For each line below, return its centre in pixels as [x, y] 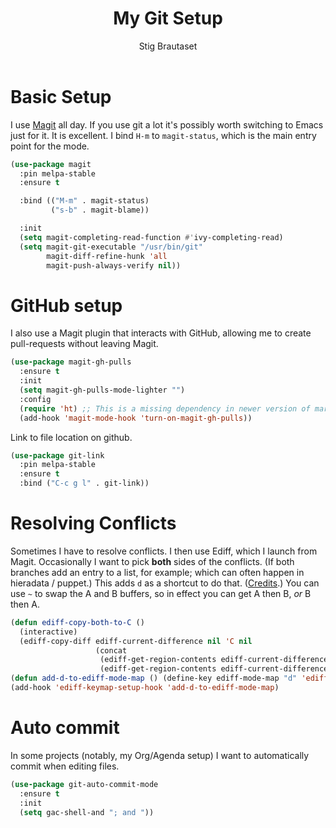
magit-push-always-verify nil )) [114, 265]
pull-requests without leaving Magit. [84, 344]
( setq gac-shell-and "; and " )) [87, 812]
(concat [111, 650]
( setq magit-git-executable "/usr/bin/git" [111, 247]
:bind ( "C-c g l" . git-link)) [84, 483]
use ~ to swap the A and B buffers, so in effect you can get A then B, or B [161, 593]
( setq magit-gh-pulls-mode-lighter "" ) [102, 390]
